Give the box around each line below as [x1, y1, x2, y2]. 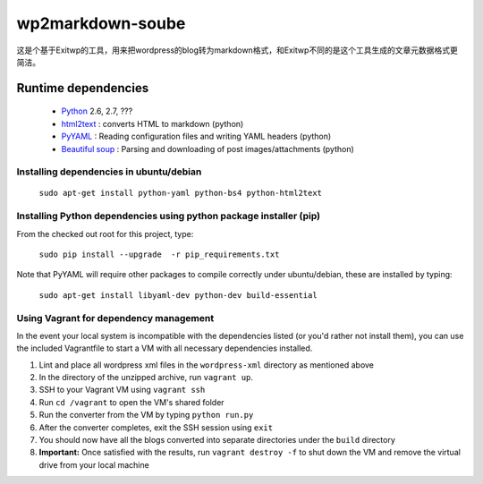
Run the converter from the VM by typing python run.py [38, 410, 254, 420]
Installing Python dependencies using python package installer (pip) [16, 210, 321, 223]
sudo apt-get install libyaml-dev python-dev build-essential [38, 290, 318, 300]
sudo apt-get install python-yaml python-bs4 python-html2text [38, 188, 322, 199]
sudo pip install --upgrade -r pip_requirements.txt [38, 250, 280, 259]
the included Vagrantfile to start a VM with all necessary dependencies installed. [16, 343, 313, 353]
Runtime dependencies [16, 81, 149, 96]
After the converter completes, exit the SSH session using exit [38, 421, 273, 433]
